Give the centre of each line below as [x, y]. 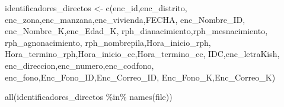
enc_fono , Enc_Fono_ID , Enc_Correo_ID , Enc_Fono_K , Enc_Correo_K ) [140, 77]
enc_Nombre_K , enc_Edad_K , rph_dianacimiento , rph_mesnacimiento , [136, 31]
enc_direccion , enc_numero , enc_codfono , [79, 65]
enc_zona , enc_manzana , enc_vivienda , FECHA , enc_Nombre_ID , [125, 19]
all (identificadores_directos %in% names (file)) [89, 97]
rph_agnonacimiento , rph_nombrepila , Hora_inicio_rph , [108, 42]
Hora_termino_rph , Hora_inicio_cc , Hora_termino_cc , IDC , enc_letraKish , [142, 54]
